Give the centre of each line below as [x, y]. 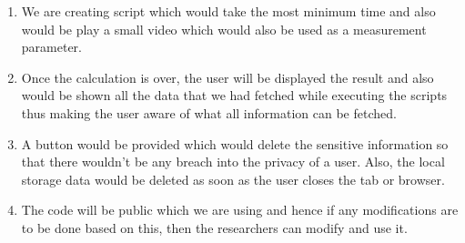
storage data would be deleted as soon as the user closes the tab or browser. [233, 179]
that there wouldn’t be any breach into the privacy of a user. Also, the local [233, 162]
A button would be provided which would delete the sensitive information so [235, 143]
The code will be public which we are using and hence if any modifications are [240, 210]
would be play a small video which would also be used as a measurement [224, 29]
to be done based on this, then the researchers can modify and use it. [214, 227]
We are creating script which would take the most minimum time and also [228, 11]
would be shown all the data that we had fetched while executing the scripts [234, 95]
